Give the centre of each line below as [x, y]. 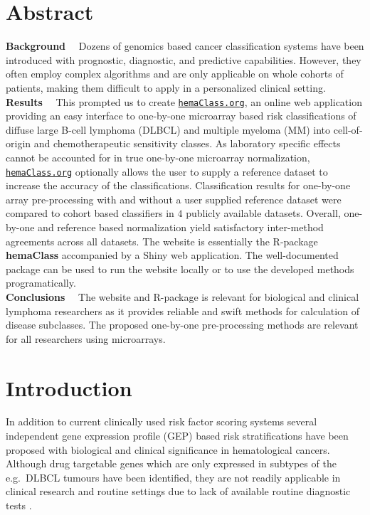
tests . [19, 505]
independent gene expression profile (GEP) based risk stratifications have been [177, 436]
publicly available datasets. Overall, [263, 213]
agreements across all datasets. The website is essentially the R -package [162, 241]
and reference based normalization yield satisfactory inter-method [181, 227]
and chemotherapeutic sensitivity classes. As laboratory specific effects [187, 143]
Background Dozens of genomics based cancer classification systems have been [185, 46]
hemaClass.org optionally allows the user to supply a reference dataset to [167, 171]
